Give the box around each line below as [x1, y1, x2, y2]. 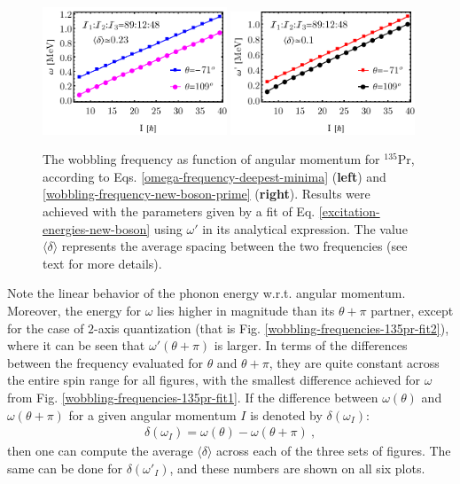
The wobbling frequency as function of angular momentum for [43, 150, 380, 168]
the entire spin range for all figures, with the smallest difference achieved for [7, 371, 421, 389]
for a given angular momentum [68, 405, 237, 424]
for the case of [7, 318, 84, 337]
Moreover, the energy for [7, 301, 142, 319]
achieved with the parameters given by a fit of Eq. [43, 202, 316, 221]
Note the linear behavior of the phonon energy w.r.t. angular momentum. [7, 284, 406, 302]
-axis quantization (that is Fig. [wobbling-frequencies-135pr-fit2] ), [94, 318, 449, 337]
